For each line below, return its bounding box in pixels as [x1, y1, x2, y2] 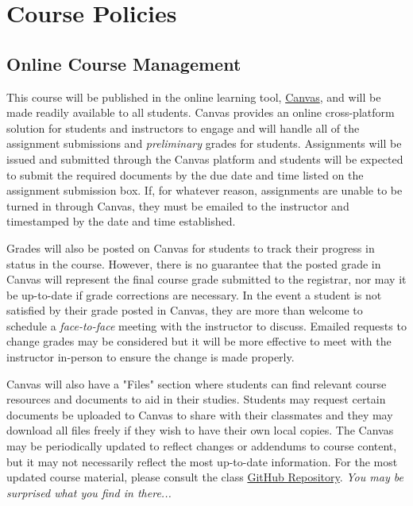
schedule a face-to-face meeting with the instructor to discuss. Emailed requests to [6, 317, 407, 334]
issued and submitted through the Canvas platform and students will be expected [6, 150, 403, 167]
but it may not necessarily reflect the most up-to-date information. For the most [6, 453, 398, 469]
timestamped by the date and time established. [6, 213, 236, 230]
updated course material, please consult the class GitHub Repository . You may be [6, 469, 403, 485]
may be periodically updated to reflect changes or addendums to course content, [6, 438, 397, 454]
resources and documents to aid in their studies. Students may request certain [6, 391, 386, 408]
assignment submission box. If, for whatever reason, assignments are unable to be [6, 182, 403, 199]
